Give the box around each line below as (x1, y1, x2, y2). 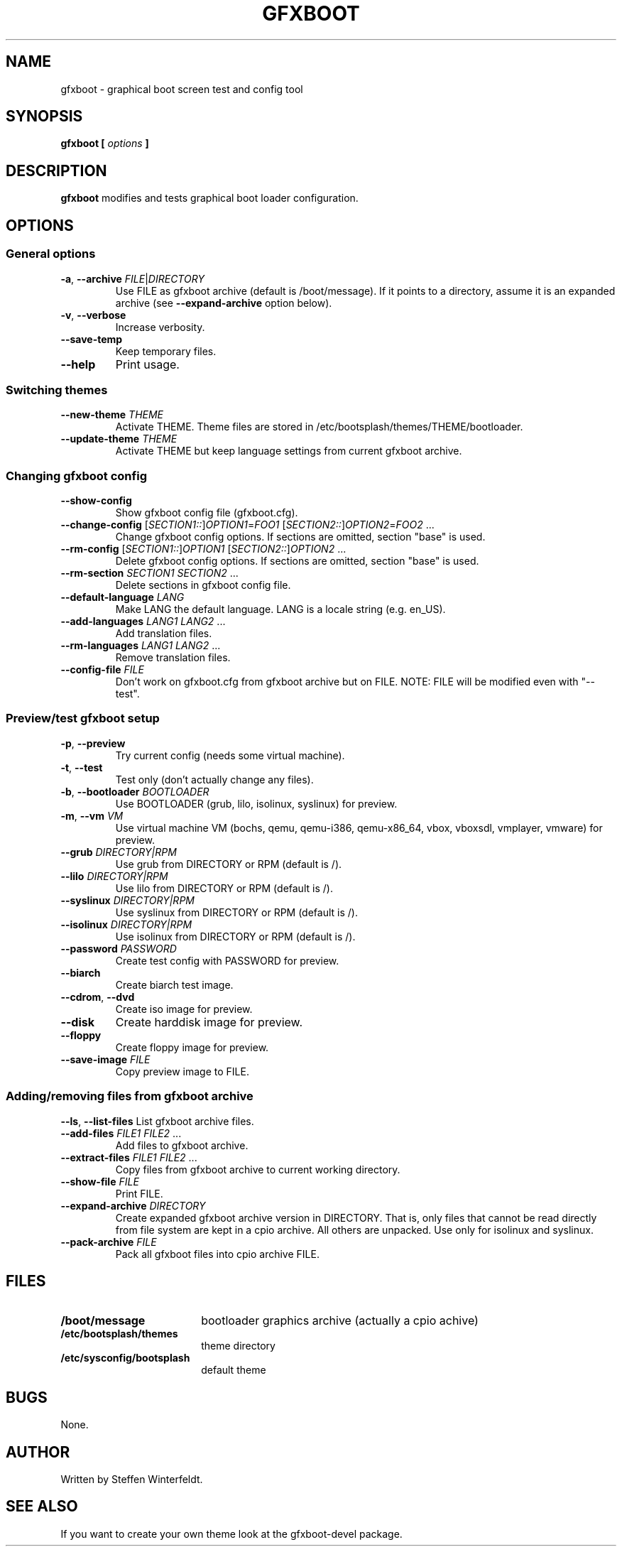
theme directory (201, 1340, 275, 1352)
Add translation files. (115, 627, 212, 639)
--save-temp (60, 332, 123, 345)
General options (6, 246, 96, 261)
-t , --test (60, 761, 103, 773)
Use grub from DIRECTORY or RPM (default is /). (115, 857, 342, 870)
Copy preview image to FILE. (115, 1065, 249, 1078)
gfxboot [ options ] (60, 137, 149, 150)
